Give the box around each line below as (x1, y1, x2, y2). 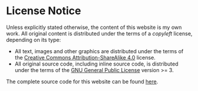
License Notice (6, 4, 82, 18)
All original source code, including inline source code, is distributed (14, 60, 178, 67)
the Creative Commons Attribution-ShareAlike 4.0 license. (14, 54, 155, 61)
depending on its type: (6, 36, 61, 43)
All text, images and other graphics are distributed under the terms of (14, 47, 184, 54)
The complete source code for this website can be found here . (6, 78, 158, 85)
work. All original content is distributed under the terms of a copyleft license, (6, 30, 193, 37)
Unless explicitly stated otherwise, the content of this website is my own (6, 24, 182, 31)
